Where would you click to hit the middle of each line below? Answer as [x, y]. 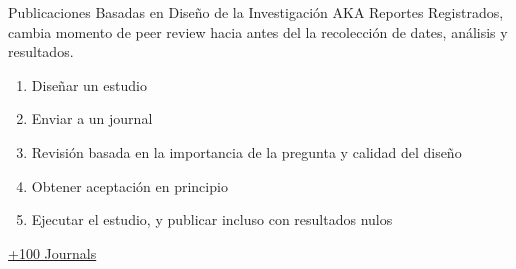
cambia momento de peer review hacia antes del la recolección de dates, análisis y [258, 31]
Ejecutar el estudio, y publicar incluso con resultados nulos [212, 219]
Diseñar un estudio [89, 84]
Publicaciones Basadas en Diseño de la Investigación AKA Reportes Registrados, [256, 12]
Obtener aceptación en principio [129, 185]
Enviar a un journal [92, 118]
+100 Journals [52, 252]
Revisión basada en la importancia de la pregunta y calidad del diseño [246, 151]
